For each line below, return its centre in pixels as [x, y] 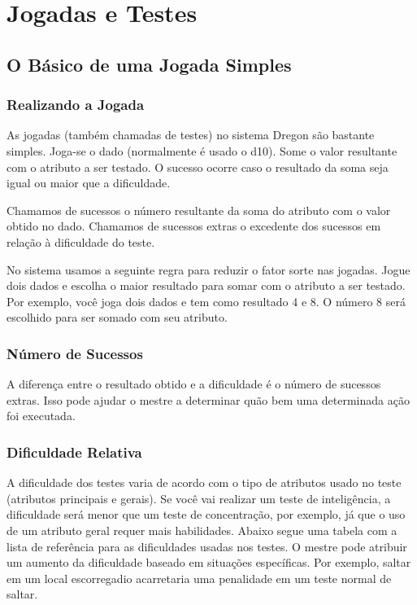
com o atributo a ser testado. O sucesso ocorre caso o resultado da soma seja [198, 167]
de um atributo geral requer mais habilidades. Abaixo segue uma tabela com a [202, 530]
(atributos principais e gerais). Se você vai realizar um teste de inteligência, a [199, 498]
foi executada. [41, 416]
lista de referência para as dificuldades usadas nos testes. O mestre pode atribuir [207, 546]
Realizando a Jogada [76, 105]
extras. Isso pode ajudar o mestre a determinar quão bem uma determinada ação [208, 399]
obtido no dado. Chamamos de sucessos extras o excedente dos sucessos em [194, 226]
